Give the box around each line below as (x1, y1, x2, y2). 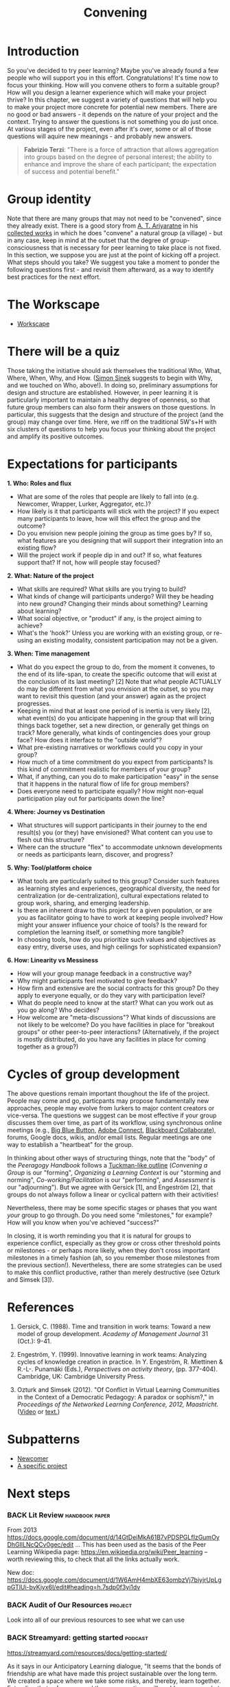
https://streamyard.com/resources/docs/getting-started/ (7, 1648, 168, 1657)
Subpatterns (7, 1431, 80, 1447)
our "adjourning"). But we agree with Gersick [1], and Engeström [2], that (7, 1183, 214, 1191)
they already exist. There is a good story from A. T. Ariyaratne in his (7, 222, 198, 230)
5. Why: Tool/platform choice (7, 863, 93, 872)
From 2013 (7, 1525, 38, 1534)
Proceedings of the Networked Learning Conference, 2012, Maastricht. (16, 1400, 219, 1408)
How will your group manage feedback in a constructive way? (16, 969, 192, 978)
